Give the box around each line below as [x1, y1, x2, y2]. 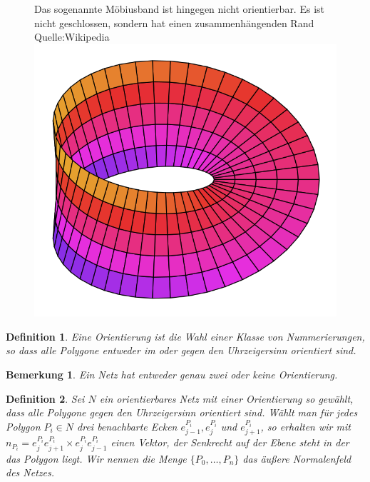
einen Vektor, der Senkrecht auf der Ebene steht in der [111, 435, 349, 450]
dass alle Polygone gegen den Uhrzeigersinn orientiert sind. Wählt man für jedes [6, 405, 358, 420]
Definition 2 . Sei [6, 391, 85, 406]
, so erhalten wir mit [260, 418, 351, 433]
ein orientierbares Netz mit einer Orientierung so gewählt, [99, 391, 354, 406]
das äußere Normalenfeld [242, 451, 351, 466]
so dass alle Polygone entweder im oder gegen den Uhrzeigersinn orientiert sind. [6, 343, 356, 358]
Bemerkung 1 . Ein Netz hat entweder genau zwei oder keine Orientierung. [6, 366, 338, 381]
